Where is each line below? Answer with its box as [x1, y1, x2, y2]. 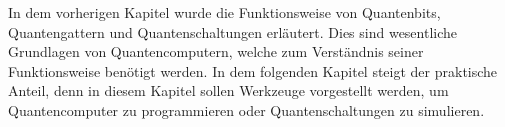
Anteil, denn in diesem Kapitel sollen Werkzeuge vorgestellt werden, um [8, 80, 449, 101]
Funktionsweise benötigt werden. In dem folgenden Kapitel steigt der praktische [8, 60, 498, 81]
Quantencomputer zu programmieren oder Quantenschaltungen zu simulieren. [8, 99, 485, 120]
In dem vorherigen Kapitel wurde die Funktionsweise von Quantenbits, [8, 2, 441, 22]
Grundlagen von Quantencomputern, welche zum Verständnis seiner [8, 41, 424, 62]
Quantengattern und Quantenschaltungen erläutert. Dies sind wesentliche [8, 21, 458, 42]
